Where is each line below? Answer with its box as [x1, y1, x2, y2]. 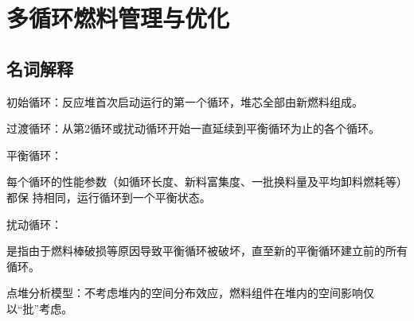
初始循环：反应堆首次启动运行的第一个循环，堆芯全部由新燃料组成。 [6, 93, 363, 110]
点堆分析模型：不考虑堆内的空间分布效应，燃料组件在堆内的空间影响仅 [6, 284, 374, 301]
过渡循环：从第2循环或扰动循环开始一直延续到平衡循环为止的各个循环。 [6, 120, 380, 137]
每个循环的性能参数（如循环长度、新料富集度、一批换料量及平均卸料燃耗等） [6, 173, 408, 190]
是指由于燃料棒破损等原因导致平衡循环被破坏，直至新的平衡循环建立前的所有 [6, 242, 408, 259]
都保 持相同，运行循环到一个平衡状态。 [6, 188, 211, 205]
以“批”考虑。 [6, 300, 73, 316]
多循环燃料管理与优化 [6, 2, 230, 34]
